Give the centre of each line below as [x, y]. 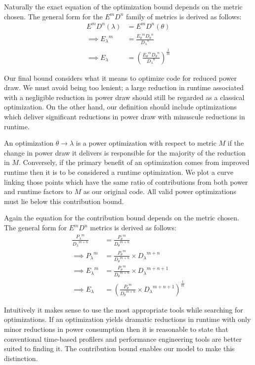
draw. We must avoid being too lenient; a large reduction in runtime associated [124, 87]
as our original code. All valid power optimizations [160, 191]
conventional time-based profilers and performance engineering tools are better [123, 339]
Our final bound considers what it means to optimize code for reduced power [120, 78]
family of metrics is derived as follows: [184, 16]
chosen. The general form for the [53, 16]
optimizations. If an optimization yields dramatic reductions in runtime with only [127, 319]
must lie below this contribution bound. [64, 201]
